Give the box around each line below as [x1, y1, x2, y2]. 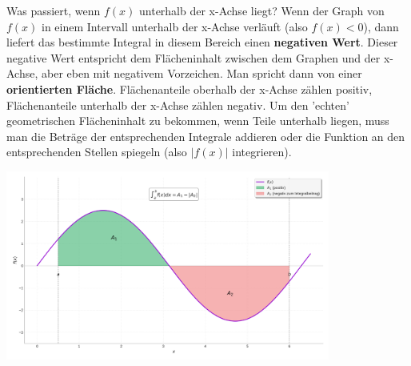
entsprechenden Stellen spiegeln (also [6, 143, 187, 160]
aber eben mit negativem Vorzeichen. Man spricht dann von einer [42, 65, 362, 82]
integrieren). [232, 143, 292, 160]
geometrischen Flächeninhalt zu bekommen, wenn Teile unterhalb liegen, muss [6, 112, 389, 129]
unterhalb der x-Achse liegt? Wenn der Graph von [139, 2, 385, 18]
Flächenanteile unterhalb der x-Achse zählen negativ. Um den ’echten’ [6, 96, 349, 113]
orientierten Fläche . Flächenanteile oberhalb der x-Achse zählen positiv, [6, 80, 373, 97]
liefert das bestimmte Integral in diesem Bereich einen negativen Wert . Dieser [6, 34, 398, 50]
